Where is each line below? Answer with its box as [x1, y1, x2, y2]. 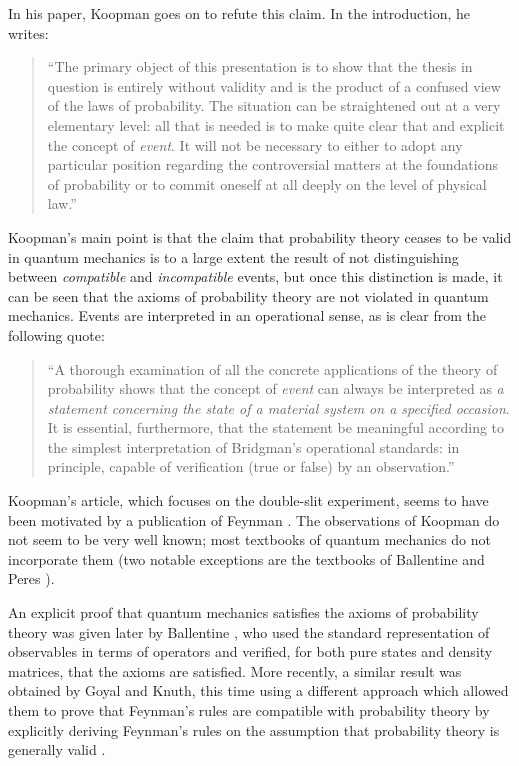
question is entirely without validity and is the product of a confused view [47, 75, 501, 96]
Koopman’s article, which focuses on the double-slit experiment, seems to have [8, 490, 489, 511]
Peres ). [8, 568, 55, 589]
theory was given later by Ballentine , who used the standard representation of [8, 621, 490, 642]
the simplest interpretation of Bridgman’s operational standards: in [47, 436, 460, 457]
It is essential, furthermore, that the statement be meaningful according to [47, 417, 505, 438]
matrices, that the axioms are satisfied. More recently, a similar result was [8, 660, 462, 681]
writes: [8, 22, 49, 43]
